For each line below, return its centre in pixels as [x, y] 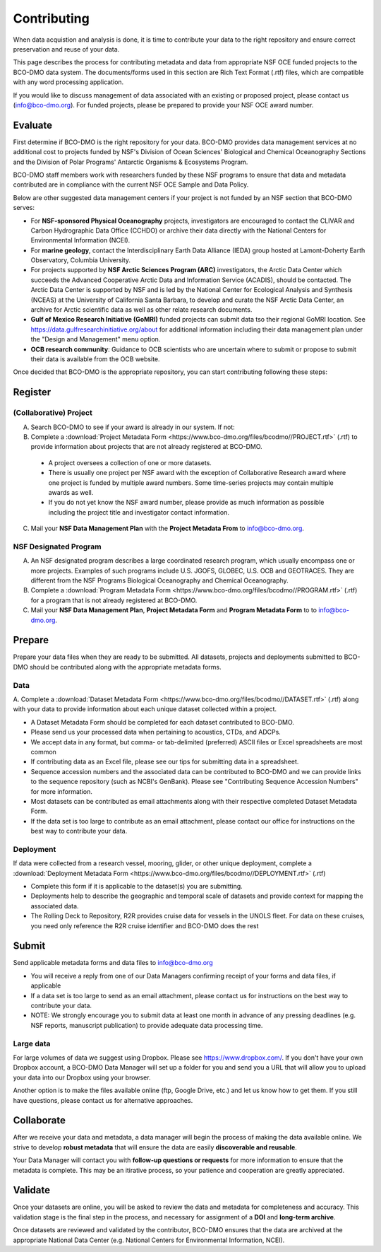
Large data [32, 1043]
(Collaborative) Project [53, 413]
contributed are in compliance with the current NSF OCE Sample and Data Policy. [131, 185]
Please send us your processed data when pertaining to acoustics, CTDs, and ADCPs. [156, 732]
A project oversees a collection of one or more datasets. [130, 462]
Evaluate [33, 125]
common [43, 751]
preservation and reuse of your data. [66, 49]
